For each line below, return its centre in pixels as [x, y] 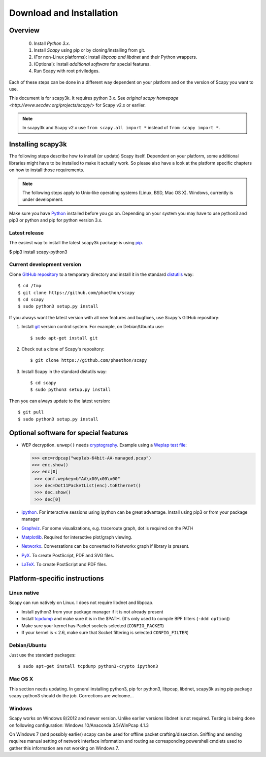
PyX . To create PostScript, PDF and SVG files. [68, 555]
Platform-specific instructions [57, 579]
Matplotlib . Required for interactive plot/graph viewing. [77, 537]
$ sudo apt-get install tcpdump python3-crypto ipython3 [88, 666]
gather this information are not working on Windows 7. [64, 748]
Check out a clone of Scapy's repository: [63, 349]
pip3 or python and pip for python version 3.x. [56, 220]
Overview [24, 30]
